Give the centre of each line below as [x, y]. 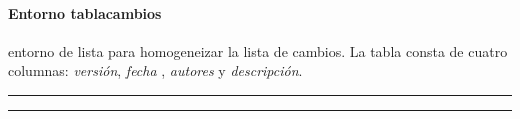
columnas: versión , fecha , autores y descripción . [155, 70]
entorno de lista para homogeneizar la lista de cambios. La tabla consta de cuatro [258, 50]
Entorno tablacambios [85, 12]
